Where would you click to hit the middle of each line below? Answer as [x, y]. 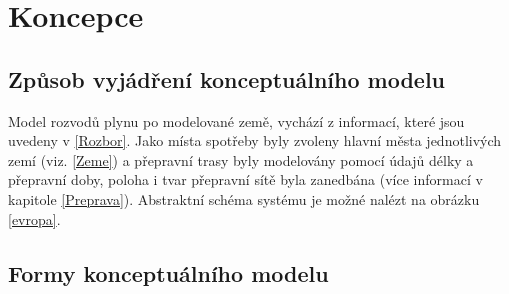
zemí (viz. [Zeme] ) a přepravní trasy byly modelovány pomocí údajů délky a [241, 159]
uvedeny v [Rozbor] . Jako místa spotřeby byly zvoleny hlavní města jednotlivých [255, 140]
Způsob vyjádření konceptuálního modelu [227, 78]
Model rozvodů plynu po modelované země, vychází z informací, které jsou [236, 120]
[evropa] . [34, 218]
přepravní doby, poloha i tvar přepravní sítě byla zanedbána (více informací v [245, 179]
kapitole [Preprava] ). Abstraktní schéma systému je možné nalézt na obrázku [244, 198]
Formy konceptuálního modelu [168, 272]
